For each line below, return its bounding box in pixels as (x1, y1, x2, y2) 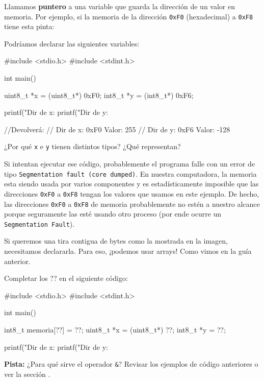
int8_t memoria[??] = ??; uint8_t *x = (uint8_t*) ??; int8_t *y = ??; (4, 324, 226, 335)
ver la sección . (4, 368, 50, 379)
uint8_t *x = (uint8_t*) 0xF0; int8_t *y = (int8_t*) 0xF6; (4, 89, 194, 100)
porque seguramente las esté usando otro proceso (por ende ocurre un (4, 208, 222, 219)
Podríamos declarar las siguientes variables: (4, 38, 140, 49)
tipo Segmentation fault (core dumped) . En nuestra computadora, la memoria (4, 168, 257, 179)
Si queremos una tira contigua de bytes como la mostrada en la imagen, (4, 235, 228, 246)
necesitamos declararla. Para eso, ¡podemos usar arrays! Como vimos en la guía (4, 246, 252, 256)
